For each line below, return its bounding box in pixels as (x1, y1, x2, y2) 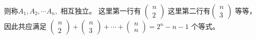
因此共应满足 (4, 21, 47, 31)
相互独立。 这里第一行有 (60, 5, 141, 15)
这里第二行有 (167, 5, 210, 15)
